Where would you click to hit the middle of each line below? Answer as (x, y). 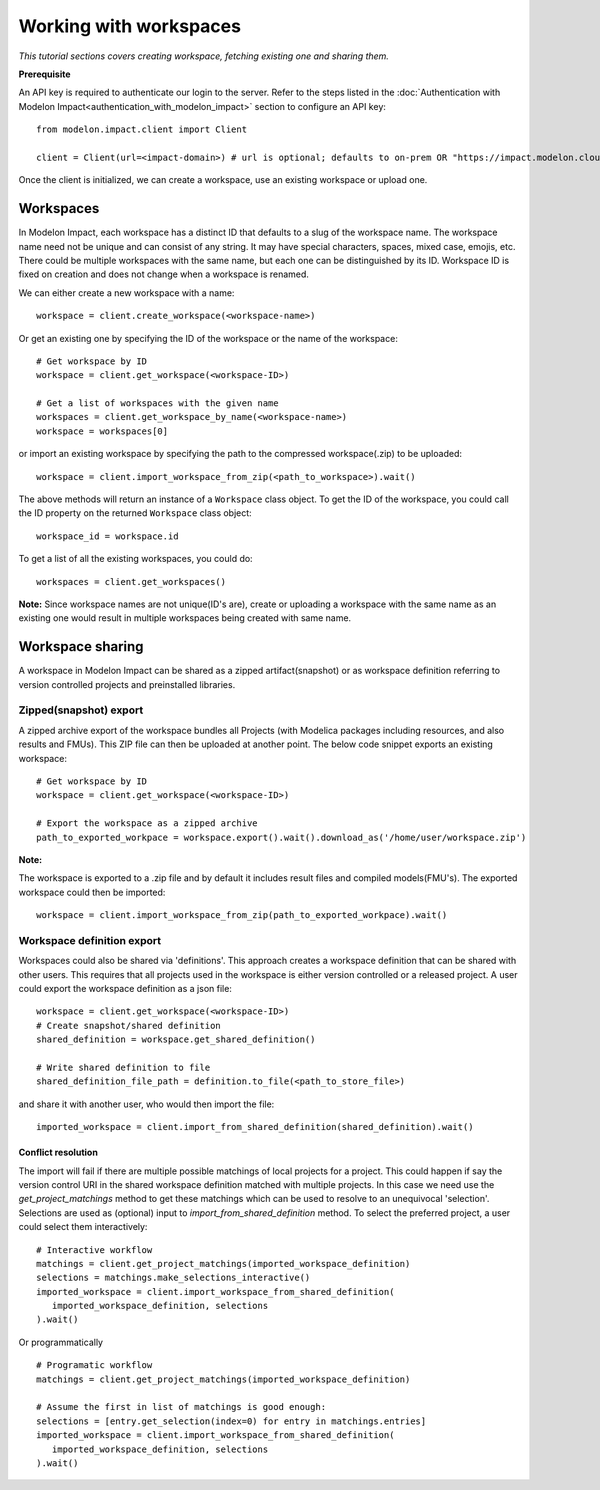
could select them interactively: (83, 1227)
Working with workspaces (130, 26)
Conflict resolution (58, 1152)
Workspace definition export (90, 940)
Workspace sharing (81, 646)
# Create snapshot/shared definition (129, 1025)
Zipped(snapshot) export (81, 710)
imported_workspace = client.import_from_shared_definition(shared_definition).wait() (255, 1127)
